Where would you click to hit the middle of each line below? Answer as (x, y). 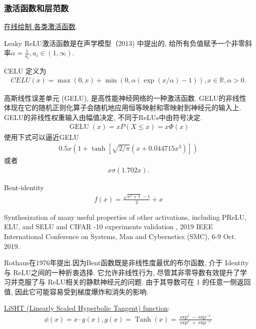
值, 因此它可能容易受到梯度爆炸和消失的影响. (76, 291)
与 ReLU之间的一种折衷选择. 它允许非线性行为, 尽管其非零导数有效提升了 (122, 272)
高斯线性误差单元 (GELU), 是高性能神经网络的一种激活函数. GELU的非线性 (125, 98)
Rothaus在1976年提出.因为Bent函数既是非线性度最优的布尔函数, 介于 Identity (127, 263)
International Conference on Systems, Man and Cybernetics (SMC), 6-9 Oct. (120, 236)
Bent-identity (24, 187)
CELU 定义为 (25, 70)
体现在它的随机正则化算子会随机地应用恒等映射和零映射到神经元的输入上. (123, 107)
